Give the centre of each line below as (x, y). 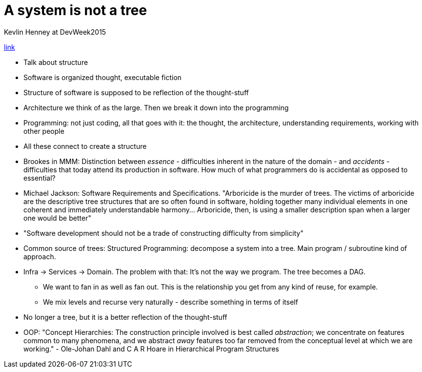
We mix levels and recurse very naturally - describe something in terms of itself (171, 302)
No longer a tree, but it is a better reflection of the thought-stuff (125, 317)
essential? (40, 178)
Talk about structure (56, 62)
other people (44, 131)
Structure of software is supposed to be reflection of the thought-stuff (136, 92)
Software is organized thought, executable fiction (103, 77)
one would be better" (57, 218)
